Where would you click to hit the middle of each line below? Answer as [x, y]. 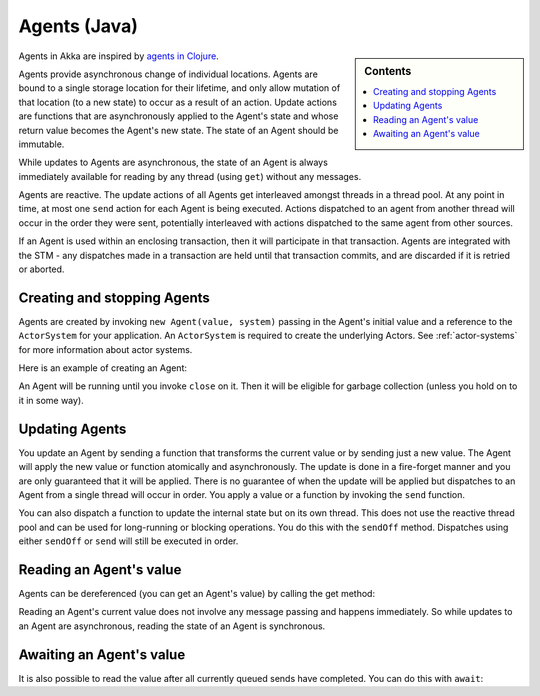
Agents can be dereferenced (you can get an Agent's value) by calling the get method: [196, 594]
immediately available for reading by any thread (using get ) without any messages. [190, 176]
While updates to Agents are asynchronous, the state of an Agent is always [173, 162]
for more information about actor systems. [105, 349]
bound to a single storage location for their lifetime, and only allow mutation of [179, 88]
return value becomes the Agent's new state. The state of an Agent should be [178, 130]
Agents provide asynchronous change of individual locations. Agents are [168, 74]
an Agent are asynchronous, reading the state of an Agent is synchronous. [172, 626]
